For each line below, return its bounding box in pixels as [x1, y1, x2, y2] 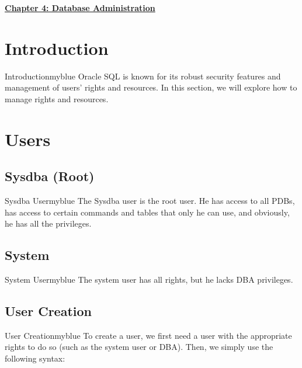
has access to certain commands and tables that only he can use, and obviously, [5, 206, 290, 218]
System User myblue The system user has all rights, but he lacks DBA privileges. [5, 273, 293, 286]
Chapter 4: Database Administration [5, 2, 155, 13]
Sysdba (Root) [5, 167, 95, 185]
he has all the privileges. [5, 217, 92, 230]
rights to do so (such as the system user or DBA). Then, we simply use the [5, 341, 273, 353]
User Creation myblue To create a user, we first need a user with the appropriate [5, 329, 292, 341]
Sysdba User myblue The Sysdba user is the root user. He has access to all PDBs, [5, 195, 295, 207]
